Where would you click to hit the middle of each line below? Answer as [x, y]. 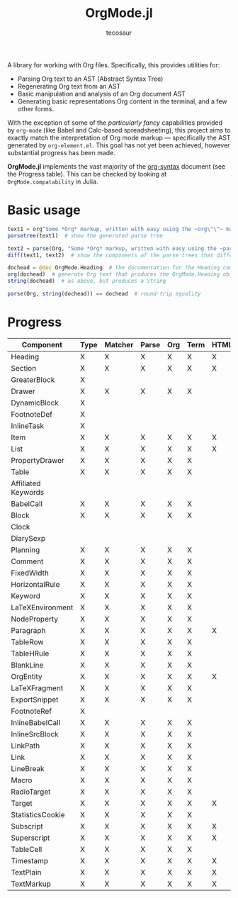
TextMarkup [31, 884]
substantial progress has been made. [61, 152]
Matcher [119, 344]
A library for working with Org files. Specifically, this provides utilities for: [114, 64]
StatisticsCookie [38, 814]
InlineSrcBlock [35, 734]
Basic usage [44, 210]
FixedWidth [30, 573]
